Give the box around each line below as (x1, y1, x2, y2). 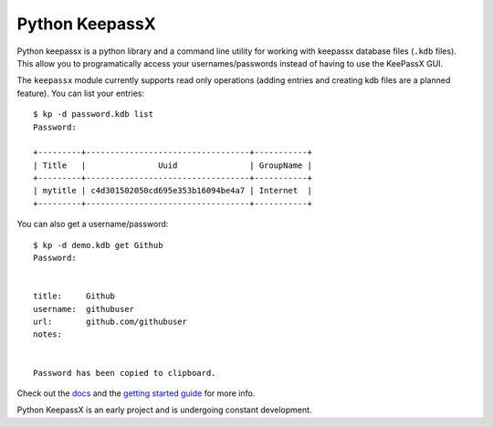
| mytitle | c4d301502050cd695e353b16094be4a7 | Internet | (33, 185, 312, 196)
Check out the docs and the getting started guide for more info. (16, 388, 256, 399)
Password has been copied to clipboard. (33, 368, 216, 378)
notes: (33, 329, 63, 339)
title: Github (33, 291, 116, 301)
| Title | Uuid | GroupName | (33, 160, 312, 171)
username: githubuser (33, 304, 135, 314)
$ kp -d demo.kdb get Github (33, 240, 163, 250)
